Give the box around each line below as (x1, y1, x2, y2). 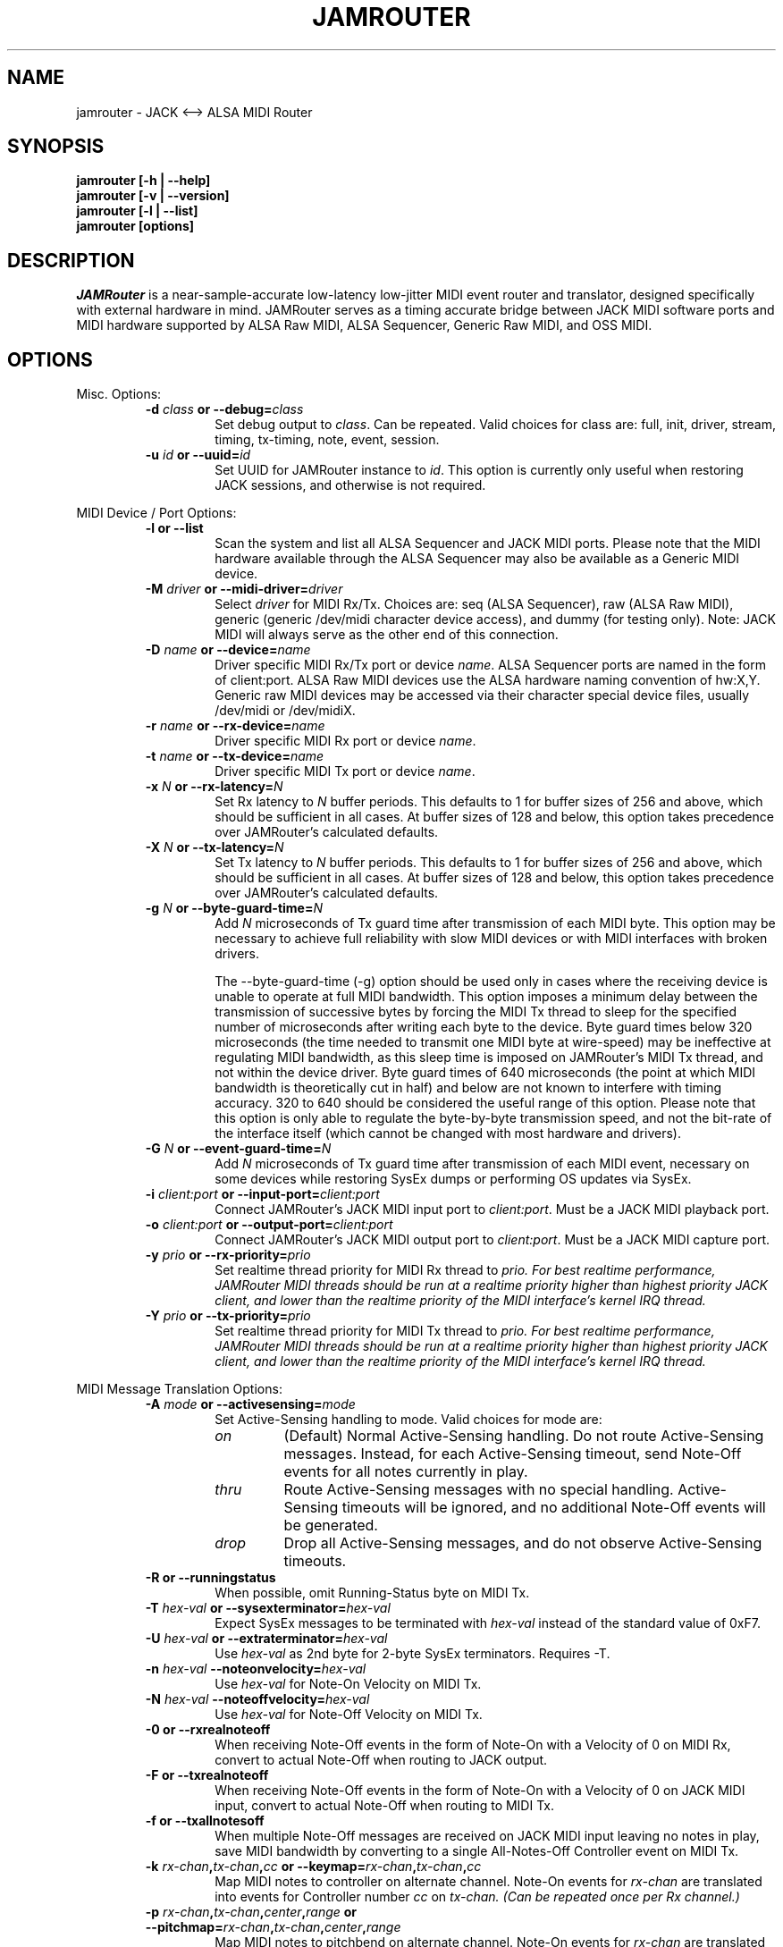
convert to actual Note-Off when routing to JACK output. (215, 1752, 548, 1768)
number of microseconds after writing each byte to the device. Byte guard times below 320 (215, 1019, 753, 1035)
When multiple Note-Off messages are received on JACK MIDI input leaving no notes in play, (215, 1828, 760, 1844)
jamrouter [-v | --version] (76, 188, 230, 204)
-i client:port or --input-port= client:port (145, 1186, 380, 1202)
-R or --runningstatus (145, 1570, 276, 1586)
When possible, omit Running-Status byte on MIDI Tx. (215, 1585, 530, 1601)
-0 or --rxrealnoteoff (145, 1722, 271, 1738)
